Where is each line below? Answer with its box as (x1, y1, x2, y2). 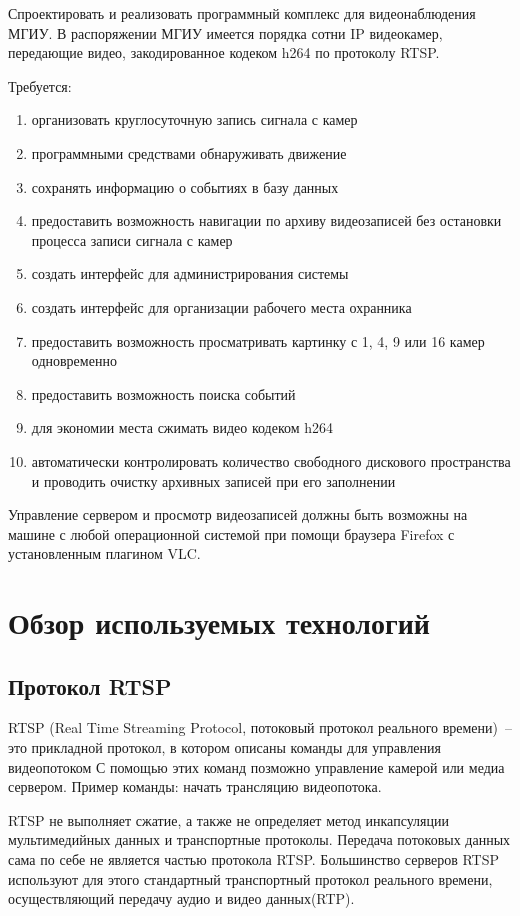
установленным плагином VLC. (8, 543, 201, 564)
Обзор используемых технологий (8, 602, 430, 643)
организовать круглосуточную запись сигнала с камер (31, 109, 358, 130)
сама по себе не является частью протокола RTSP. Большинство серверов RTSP (8, 849, 500, 870)
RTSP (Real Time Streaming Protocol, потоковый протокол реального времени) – (8, 717, 513, 738)
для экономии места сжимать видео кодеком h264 (31, 417, 334, 438)
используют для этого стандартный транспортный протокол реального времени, (8, 868, 493, 889)
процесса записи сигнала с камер (31, 229, 233, 250)
